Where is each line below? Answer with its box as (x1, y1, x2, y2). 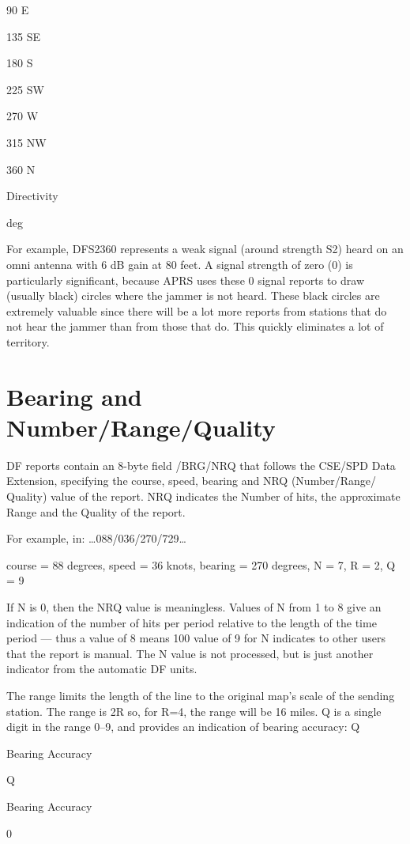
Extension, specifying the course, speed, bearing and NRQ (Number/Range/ (6, 472, 377, 489)
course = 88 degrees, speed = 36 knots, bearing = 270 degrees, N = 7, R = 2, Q (6, 556, 396, 573)
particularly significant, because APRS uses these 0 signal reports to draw (6, 271, 365, 288)
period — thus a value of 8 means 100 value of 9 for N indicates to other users (6, 630, 386, 646)
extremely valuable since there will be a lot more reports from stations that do (6, 302, 387, 319)
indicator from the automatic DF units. (6, 660, 197, 677)
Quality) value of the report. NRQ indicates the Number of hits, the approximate (6, 488, 401, 504)
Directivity (6, 187, 58, 204)
